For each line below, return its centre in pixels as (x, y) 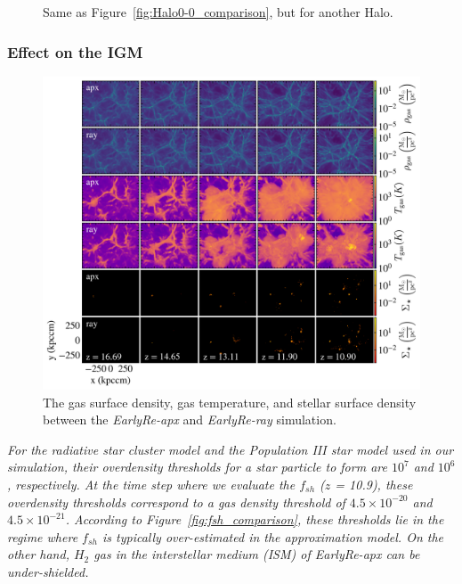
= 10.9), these (374, 484)
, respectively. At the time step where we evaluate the (151, 484)
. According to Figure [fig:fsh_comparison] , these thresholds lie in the (255, 519)
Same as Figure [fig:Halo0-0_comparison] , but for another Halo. (218, 12)
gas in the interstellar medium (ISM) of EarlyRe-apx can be (257, 554)
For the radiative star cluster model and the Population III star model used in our (231, 449)
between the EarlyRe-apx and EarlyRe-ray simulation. (190, 419)
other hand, (38, 554)
